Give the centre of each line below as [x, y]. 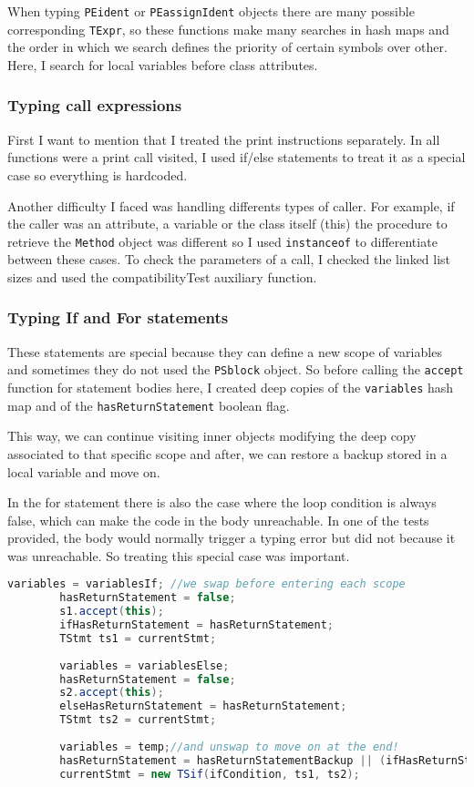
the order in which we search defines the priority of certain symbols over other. [227, 47]
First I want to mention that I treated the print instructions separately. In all [224, 139]
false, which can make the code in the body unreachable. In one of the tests [218, 520]
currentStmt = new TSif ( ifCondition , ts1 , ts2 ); [210, 774]
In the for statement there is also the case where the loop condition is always [222, 502]
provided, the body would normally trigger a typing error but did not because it [232, 538]
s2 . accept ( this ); [112, 693]
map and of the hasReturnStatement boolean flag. [149, 405]
